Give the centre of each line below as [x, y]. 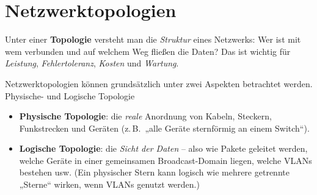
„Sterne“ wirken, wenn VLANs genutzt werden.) [109, 184]
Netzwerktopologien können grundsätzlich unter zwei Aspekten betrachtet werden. [159, 83]
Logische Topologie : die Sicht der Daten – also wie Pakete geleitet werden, [163, 148]
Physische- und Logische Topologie [70, 95]
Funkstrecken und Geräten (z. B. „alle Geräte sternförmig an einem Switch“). [164, 128]
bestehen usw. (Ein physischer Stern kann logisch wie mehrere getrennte [154, 172]
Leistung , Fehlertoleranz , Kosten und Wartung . [92, 63]
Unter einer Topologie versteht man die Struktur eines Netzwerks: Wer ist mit [153, 39]
